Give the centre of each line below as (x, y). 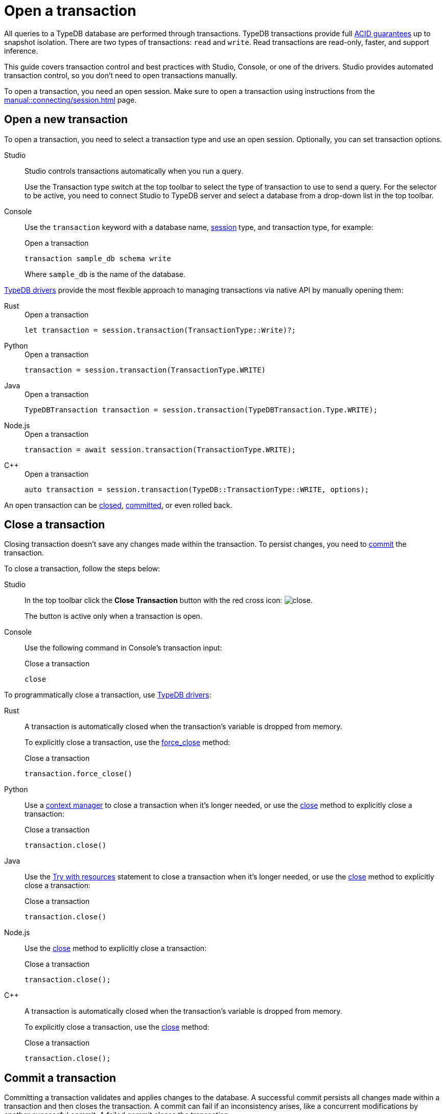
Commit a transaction (60, 1078)
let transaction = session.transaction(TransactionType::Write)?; (160, 330)
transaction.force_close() (78, 774)
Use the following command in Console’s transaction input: (123, 648)
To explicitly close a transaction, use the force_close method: (127, 742)
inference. (21, 51)
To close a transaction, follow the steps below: (82, 569)
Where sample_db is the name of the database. (105, 274)
